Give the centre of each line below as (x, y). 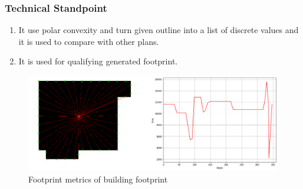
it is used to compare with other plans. (89, 41)
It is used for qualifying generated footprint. (98, 61)
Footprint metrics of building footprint (98, 179)
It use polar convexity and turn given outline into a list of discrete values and (159, 30)
